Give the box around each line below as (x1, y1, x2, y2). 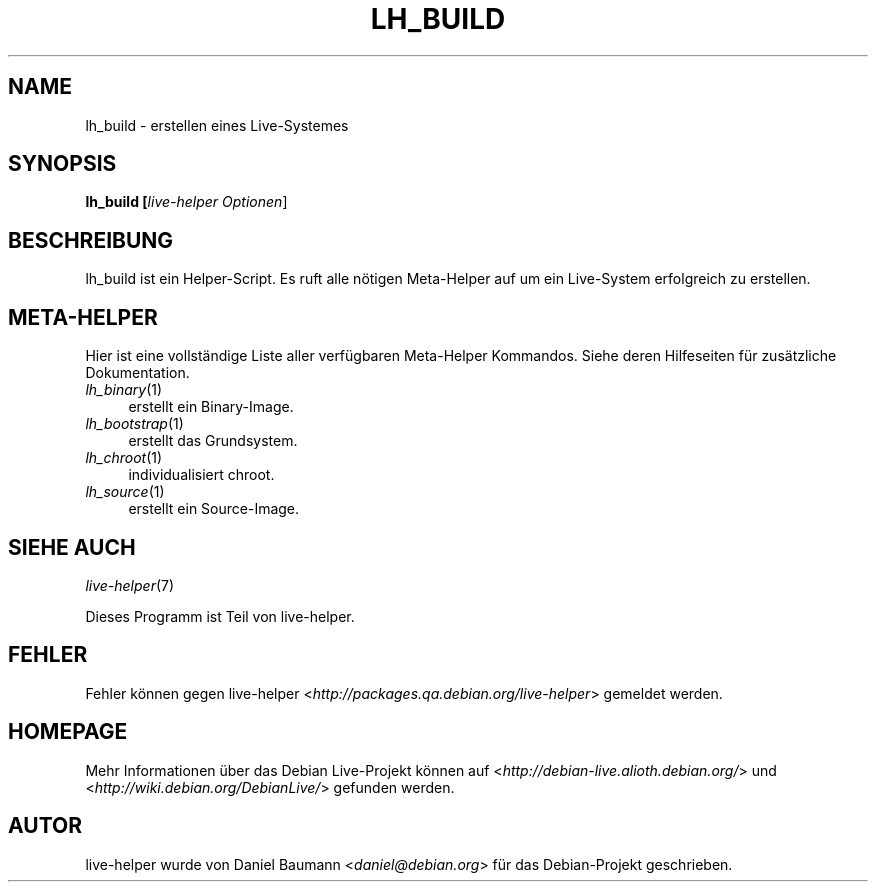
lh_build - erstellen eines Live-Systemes (85, 116, 349, 134)
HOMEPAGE (8, 719, 128, 745)
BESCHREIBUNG (8, 227, 174, 253)
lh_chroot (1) (85, 449, 163, 467)
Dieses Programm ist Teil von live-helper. (85, 607, 355, 625)
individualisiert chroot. (128, 466, 275, 484)
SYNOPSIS (8, 151, 117, 177)
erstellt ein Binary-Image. (128, 398, 294, 416)
